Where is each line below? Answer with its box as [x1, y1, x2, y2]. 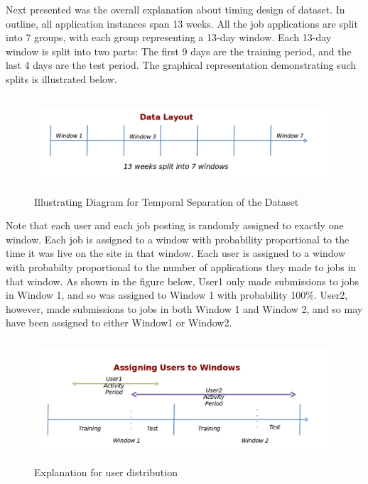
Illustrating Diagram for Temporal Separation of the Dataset [34, 194, 299, 209]
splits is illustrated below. [6, 71, 117, 86]
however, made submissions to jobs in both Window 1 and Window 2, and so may [6, 301, 363, 316]
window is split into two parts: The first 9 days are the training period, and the [6, 43, 352, 58]
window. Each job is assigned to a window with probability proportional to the [6, 231, 350, 246]
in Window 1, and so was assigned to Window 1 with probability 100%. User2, [6, 287, 348, 302]
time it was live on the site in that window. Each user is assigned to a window [6, 246, 346, 260]
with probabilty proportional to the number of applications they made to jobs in [6, 259, 357, 274]
